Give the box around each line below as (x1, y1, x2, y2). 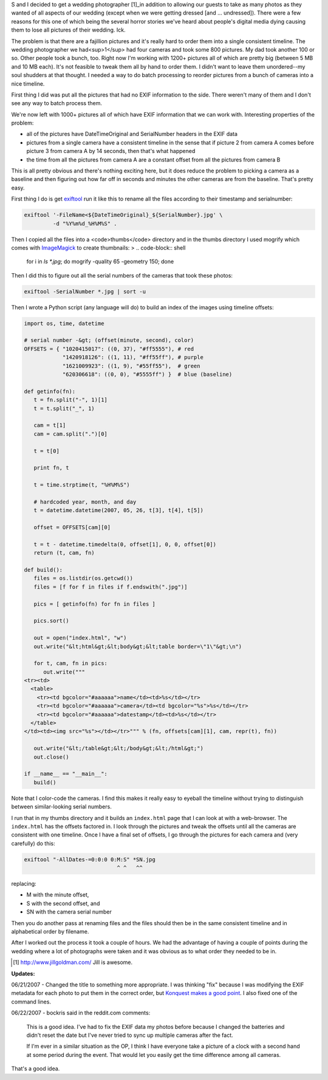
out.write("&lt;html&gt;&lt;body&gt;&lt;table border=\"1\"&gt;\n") (33, 643, 242, 650)
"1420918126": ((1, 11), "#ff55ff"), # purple (62, 354, 203, 361)
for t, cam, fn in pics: (33, 660, 108, 667)
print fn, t (33, 465, 69, 471)
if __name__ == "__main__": (24, 770, 108, 778)
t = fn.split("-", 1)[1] (33, 397, 108, 403)
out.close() (33, 753, 69, 760)
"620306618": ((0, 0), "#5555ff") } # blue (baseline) (62, 371, 233, 378)
